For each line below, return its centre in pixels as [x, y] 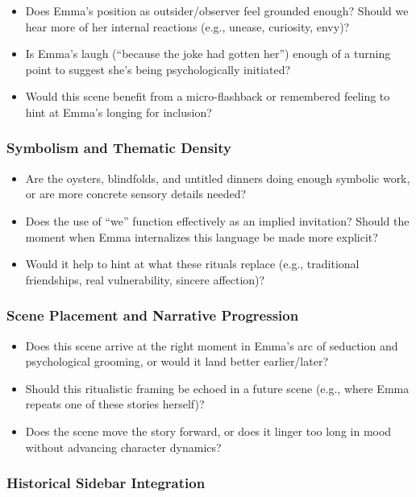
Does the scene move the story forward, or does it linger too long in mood [208, 431]
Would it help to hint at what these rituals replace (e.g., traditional [192, 264]
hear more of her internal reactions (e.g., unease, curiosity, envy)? [187, 26]
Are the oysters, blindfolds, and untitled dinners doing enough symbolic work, [218, 178]
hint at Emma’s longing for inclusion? [119, 112]
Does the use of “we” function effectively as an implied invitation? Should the [217, 220]
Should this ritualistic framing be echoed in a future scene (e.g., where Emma [217, 388]
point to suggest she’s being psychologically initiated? [158, 69]
